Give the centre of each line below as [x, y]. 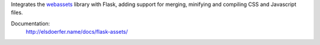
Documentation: [31, 23]
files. [17, 12]
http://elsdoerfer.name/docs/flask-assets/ [77, 32]
